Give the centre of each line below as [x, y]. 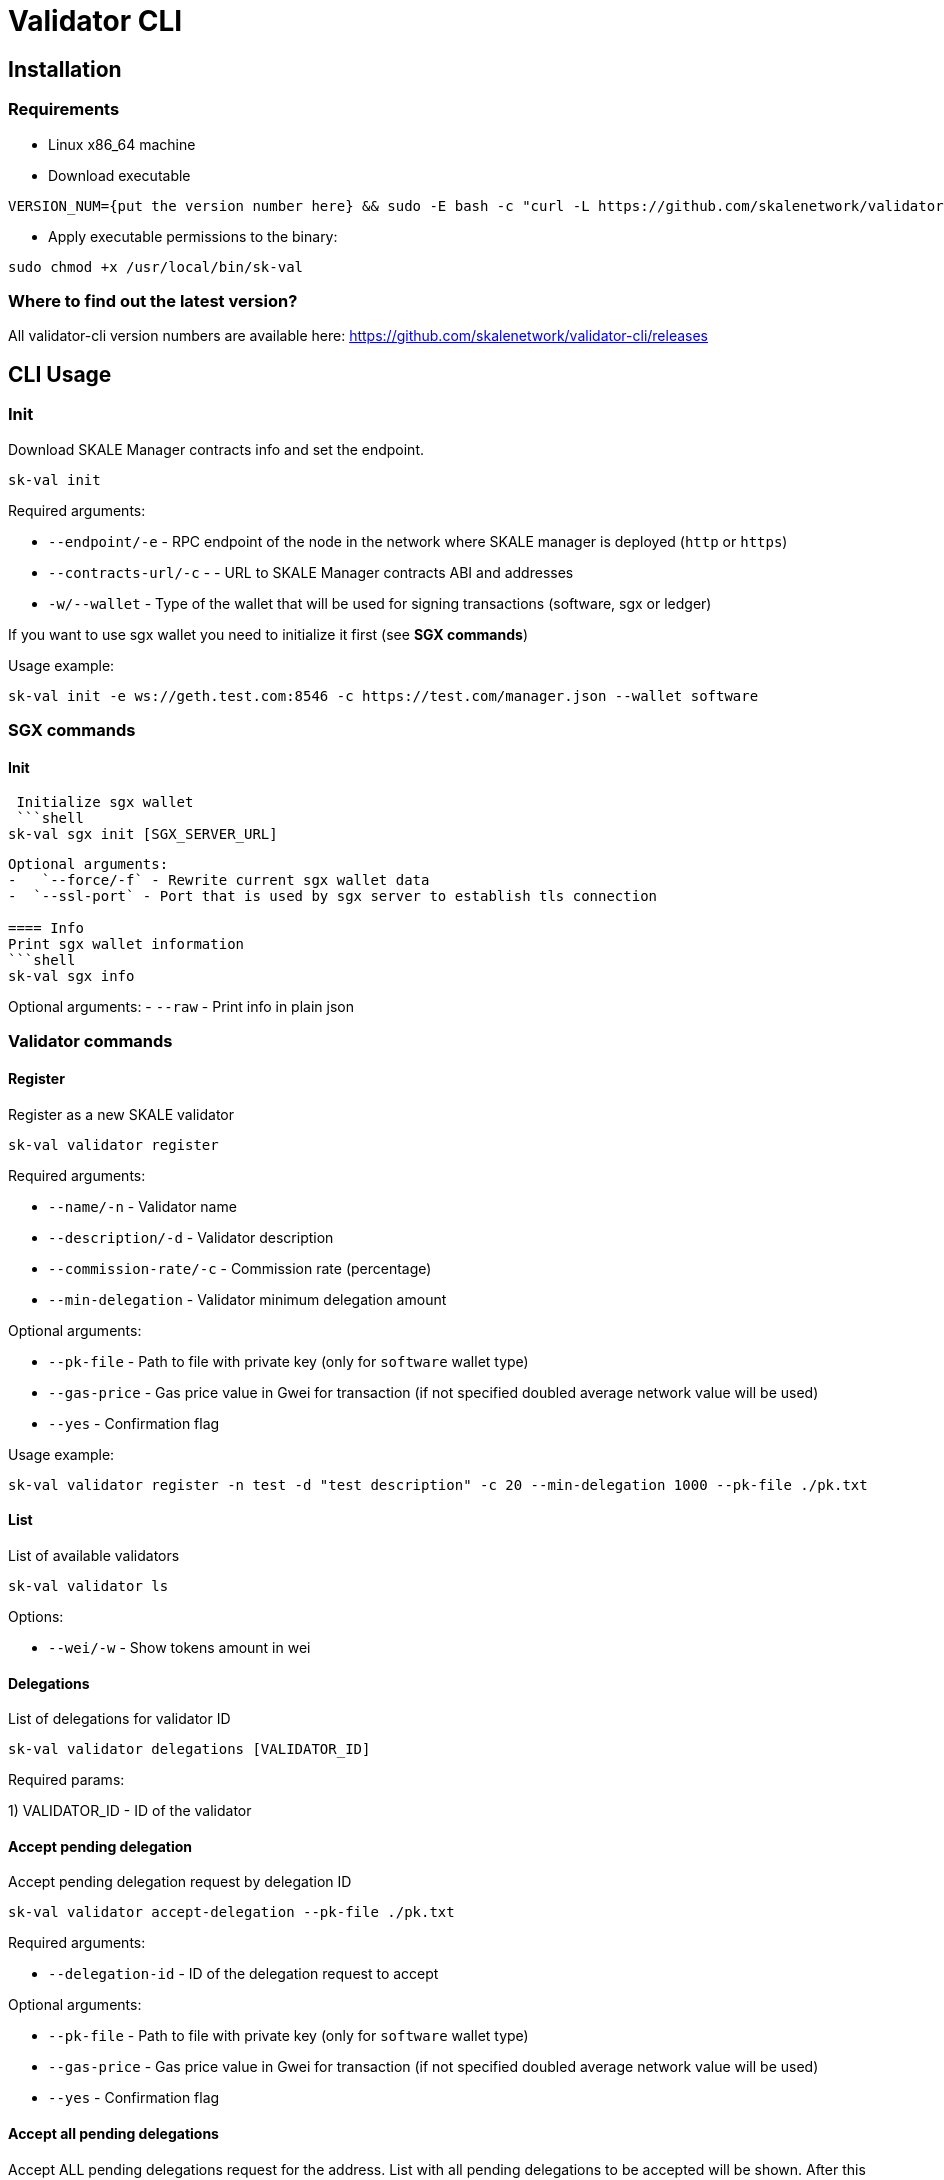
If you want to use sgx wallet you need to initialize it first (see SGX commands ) [268, 634]
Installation [65, 69]
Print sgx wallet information [126, 944]
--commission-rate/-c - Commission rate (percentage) [240, 1268]
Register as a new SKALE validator [121, 1114]
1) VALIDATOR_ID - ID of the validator [130, 1811]
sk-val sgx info [71, 976]
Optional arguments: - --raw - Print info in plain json [181, 1007]
